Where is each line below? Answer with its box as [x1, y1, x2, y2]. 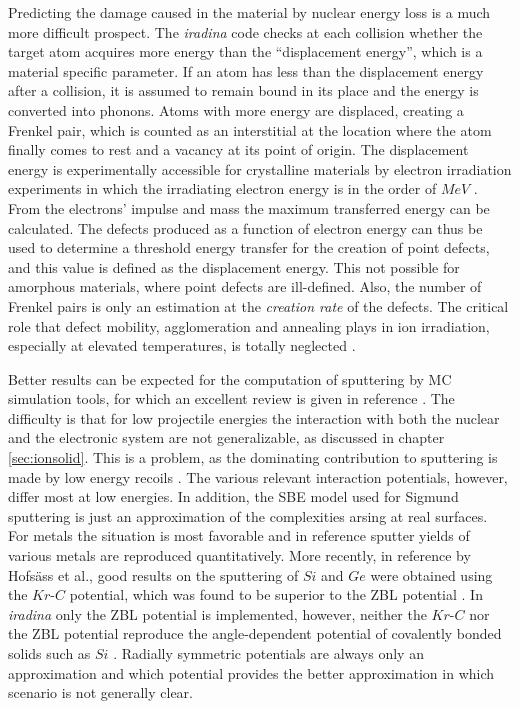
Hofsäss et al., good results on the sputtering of [8, 564, 299, 585]
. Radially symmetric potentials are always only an [113, 643, 424, 663]
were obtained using [370, 564, 493, 585]
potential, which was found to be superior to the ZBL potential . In [69, 584, 483, 605]
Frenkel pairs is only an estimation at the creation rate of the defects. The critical [8, 295, 509, 316]
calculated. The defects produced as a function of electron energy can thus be [8, 217, 483, 238]
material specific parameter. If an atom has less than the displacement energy [8, 60, 484, 81]
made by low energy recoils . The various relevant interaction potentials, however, [8, 466, 508, 487]
